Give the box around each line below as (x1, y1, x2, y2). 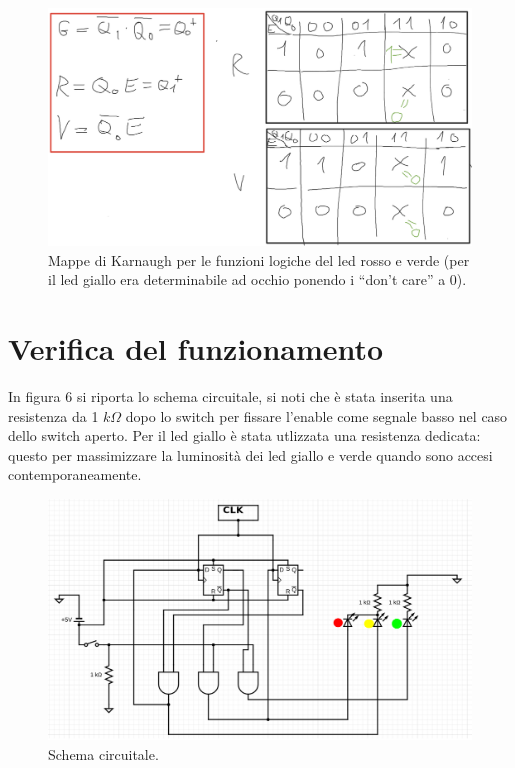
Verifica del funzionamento (8, 328, 384, 369)
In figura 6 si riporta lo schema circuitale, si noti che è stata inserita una (8, 385, 453, 406)
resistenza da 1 (8, 405, 99, 426)
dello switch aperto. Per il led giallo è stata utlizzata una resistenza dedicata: (8, 425, 481, 446)
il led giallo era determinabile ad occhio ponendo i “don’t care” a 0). (48, 269, 467, 290)
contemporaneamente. (8, 464, 142, 485)
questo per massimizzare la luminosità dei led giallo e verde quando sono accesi (8, 444, 493, 465)
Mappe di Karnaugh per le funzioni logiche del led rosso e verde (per (48, 249, 470, 270)
